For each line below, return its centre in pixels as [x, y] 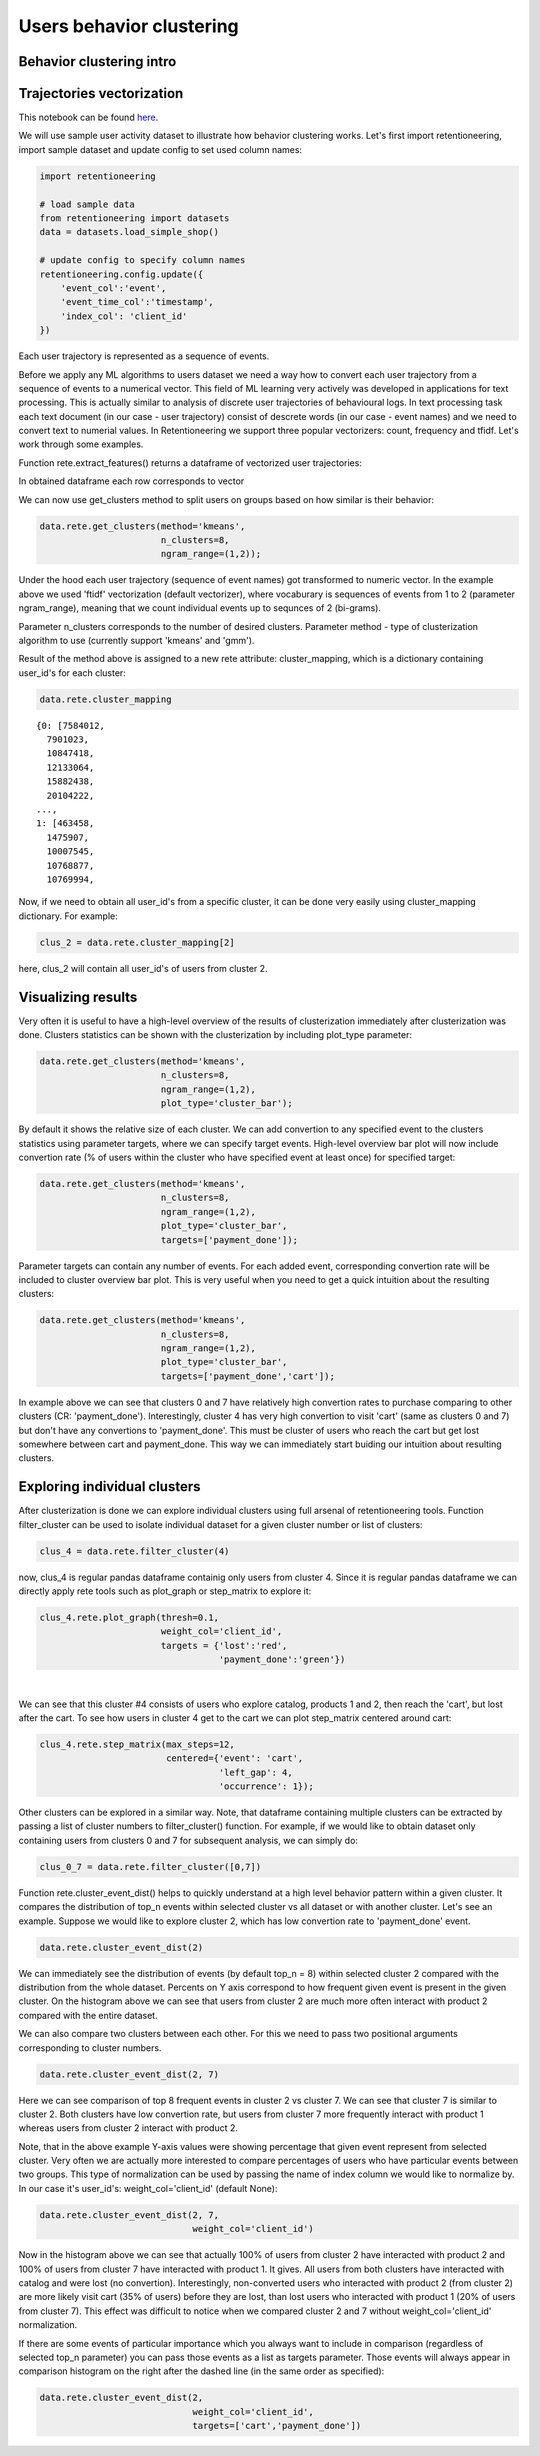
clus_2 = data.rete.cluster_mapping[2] [137, 942]
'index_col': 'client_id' [124, 316]
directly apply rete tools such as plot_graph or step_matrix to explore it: [165, 1591]
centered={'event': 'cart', [234, 1758]
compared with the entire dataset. [88, 2015]
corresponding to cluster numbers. [90, 2047]
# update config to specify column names [142, 260]
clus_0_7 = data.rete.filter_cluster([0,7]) [150, 1866]
